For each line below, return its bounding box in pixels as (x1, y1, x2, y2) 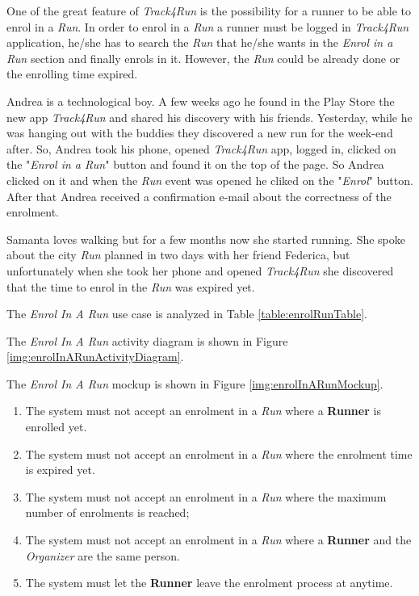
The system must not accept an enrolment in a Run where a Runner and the (25, 531, 412, 548)
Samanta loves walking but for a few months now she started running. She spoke (6, 230, 406, 247)
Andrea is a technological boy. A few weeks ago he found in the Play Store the (6, 92, 395, 109)
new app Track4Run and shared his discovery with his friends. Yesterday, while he (6, 108, 413, 125)
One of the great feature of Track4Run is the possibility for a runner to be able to (6, 2, 412, 19)
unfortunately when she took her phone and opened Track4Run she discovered (6, 262, 394, 279)
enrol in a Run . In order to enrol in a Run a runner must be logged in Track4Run (6, 18, 409, 35)
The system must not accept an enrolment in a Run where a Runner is (25, 402, 381, 419)
